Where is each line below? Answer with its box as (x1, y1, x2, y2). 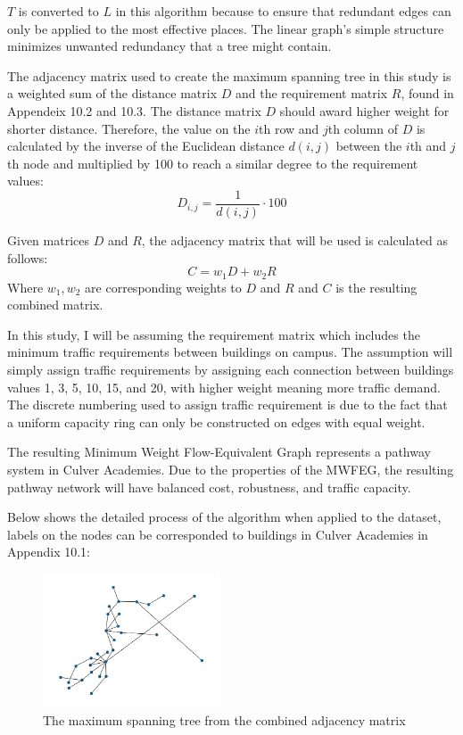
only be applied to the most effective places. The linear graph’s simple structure (7, 19, 444, 37)
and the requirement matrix (235, 84, 388, 103)
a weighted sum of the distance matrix (7, 84, 218, 103)
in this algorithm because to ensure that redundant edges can (115, 2, 451, 20)
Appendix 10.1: (7, 542, 90, 561)
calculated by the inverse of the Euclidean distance (7, 136, 285, 155)
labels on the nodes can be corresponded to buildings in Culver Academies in (7, 524, 428, 543)
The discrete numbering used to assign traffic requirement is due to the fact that (7, 395, 448, 414)
